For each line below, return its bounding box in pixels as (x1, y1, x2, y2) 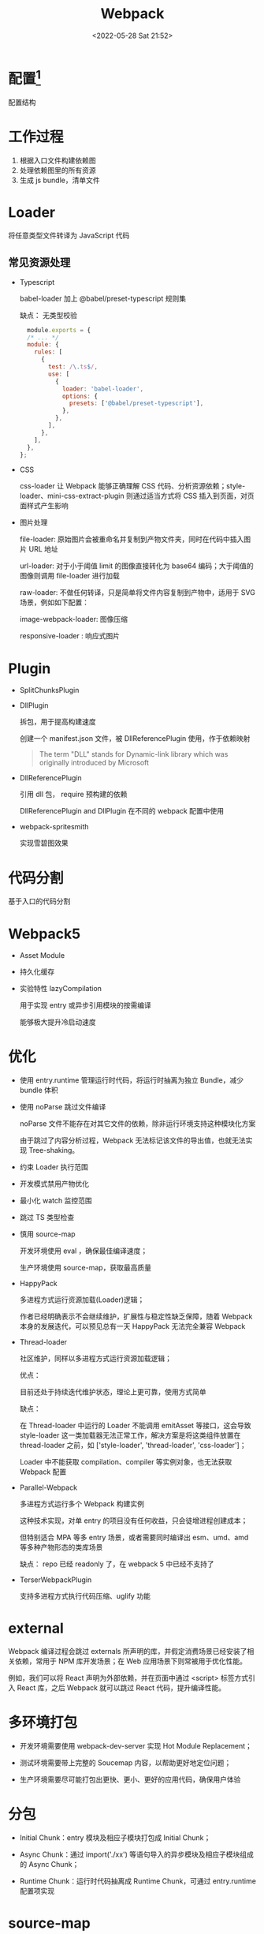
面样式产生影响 (19, 501, 69, 511)
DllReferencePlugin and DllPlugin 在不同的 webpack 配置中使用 (19, 806, 225, 816)
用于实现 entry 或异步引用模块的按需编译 (19, 1001, 152, 1010)
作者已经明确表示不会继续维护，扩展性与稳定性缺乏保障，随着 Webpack (19, 1311, 253, 1322)
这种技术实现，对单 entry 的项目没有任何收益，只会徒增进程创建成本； (19, 1516, 248, 1525)
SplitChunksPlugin (19, 686, 80, 695)
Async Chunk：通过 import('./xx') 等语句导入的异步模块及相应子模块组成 (19, 1850, 255, 1859)
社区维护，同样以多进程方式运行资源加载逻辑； (19, 1354, 172, 1364)
